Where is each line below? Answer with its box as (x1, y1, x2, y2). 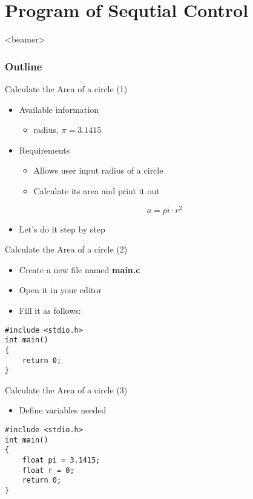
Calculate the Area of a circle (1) (5, 82, 128, 95)
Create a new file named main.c (19, 263, 140, 276)
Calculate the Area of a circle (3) (5, 383, 128, 396)
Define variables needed (19, 404, 107, 416)
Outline (5, 58, 42, 73)
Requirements (19, 143, 70, 156)
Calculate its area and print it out (33, 184, 160, 197)
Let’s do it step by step (19, 222, 105, 235)
